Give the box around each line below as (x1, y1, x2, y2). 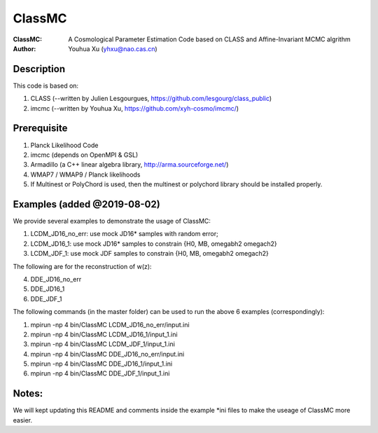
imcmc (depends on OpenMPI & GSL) (30, 151, 139, 159)
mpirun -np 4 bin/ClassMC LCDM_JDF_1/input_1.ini (30, 340, 175, 348)
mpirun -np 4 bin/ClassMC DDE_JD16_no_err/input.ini (30, 350, 185, 358)
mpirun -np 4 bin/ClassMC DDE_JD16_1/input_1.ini (30, 359, 173, 368)
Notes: (13, 387, 43, 399)
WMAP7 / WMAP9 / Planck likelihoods (30, 170, 141, 179)
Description (13, 63, 66, 75)
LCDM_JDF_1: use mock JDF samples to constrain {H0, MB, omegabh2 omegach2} (30, 249, 269, 258)
